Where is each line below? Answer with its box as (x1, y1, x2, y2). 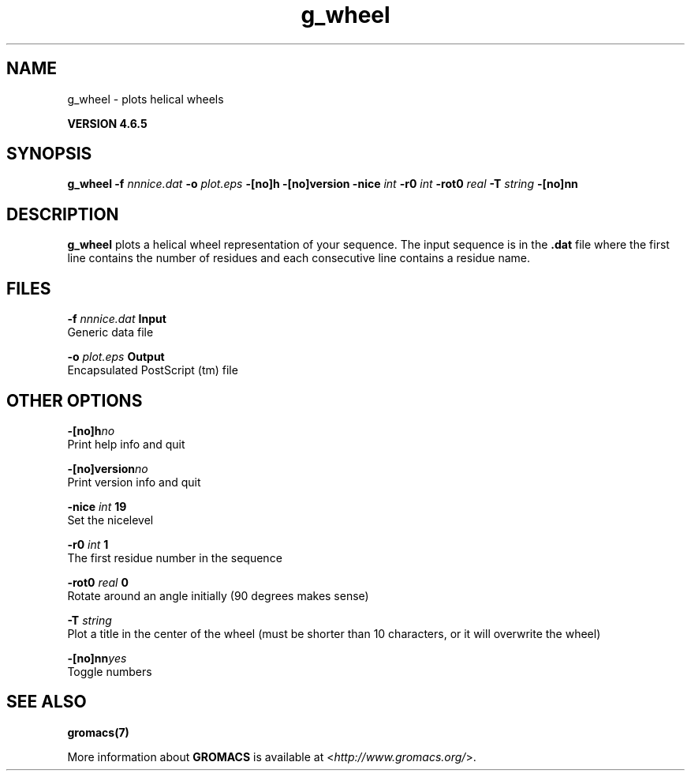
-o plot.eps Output (67, 350, 165, 364)
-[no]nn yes (67, 651, 127, 665)
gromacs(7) (67, 725, 129, 739)
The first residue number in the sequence (67, 550, 282, 565)
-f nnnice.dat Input (67, 312, 166, 326)
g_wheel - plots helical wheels (67, 92, 224, 106)
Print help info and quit (67, 437, 185, 451)
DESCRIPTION (6, 204, 119, 224)
